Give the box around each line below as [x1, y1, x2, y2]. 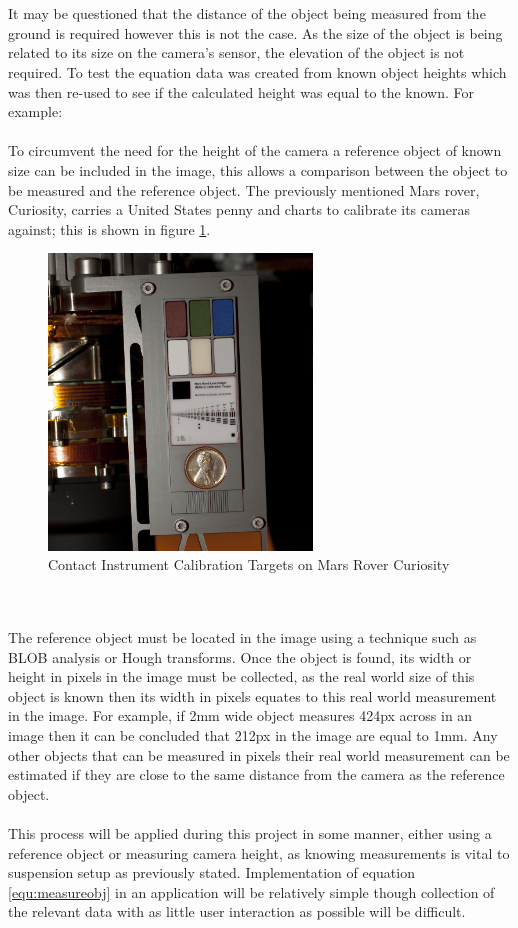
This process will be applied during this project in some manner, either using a [8, 823, 492, 843]
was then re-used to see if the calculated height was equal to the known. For [8, 81, 475, 102]
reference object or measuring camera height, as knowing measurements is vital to [8, 842, 510, 863]
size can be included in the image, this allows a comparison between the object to [8, 159, 508, 180]
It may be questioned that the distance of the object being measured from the [8, 3, 486, 24]
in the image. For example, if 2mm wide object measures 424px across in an [8, 705, 473, 726]
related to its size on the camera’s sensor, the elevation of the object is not [8, 42, 465, 63]
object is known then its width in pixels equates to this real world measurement [8, 685, 497, 706]
